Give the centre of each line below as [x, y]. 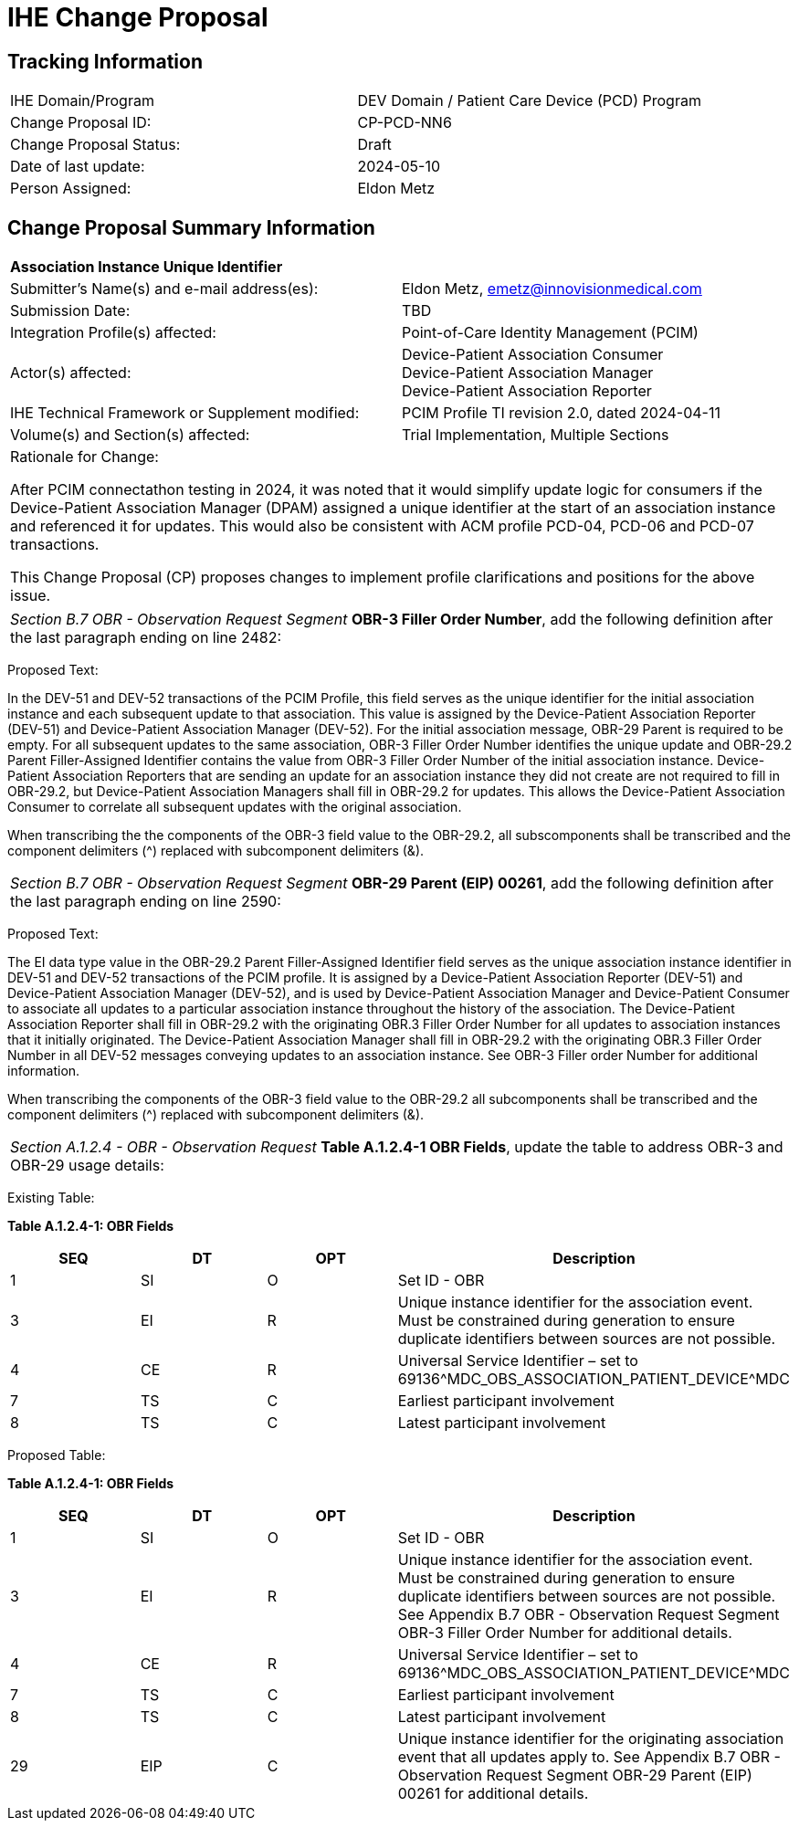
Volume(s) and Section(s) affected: [130, 435]
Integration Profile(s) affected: [113, 333]
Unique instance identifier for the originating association [591, 1739]
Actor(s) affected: [71, 373]
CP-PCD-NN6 [405, 123]
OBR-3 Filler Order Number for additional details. [565, 1633]
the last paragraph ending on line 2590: [146, 902]
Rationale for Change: [84, 457]
